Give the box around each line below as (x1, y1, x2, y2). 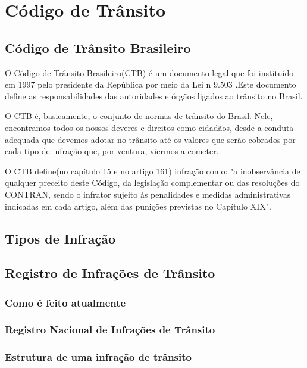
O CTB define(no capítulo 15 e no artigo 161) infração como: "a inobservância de (5, 164, 300, 177)
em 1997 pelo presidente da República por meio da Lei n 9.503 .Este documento (5, 78, 296, 91)
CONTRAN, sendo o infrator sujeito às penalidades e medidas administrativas (5, 188, 291, 200)
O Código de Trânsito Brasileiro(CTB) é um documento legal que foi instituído (5, 66, 294, 79)
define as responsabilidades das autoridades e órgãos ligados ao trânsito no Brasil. (5, 89, 303, 102)
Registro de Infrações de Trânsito (5, 264, 215, 282)
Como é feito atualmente (5, 295, 126, 310)
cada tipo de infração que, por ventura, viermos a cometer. (5, 145, 219, 157)
